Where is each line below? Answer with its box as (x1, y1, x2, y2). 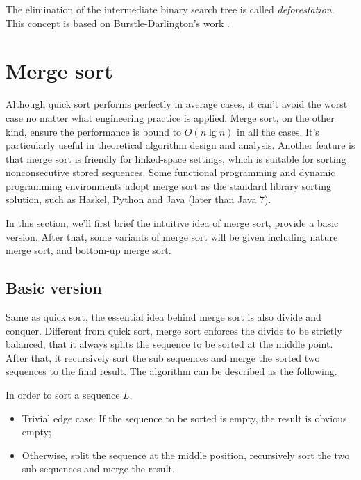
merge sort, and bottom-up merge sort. (6, 243, 171, 257)
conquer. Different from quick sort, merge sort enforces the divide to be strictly (6, 323, 342, 337)
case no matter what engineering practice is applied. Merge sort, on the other (6, 110, 335, 125)
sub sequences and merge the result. (22, 461, 175, 476)
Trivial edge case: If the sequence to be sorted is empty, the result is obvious (22, 410, 347, 425)
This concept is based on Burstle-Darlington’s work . (6, 15, 230, 30)
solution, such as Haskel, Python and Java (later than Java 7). (6, 192, 271, 207)
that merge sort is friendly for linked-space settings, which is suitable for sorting (6, 151, 346, 166)
